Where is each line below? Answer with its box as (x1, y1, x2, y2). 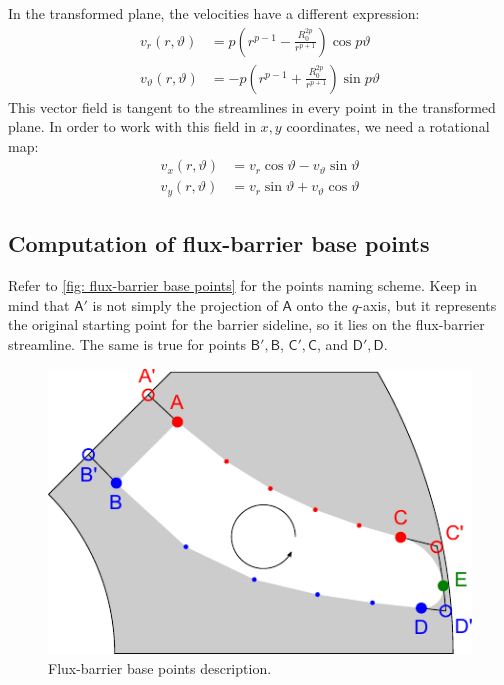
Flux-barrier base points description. (48, 657, 272, 678)
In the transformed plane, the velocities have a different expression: (8, 3, 420, 23)
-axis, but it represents (358, 294, 497, 315)
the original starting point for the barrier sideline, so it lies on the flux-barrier (8, 314, 485, 335)
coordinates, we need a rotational (286, 116, 490, 137)
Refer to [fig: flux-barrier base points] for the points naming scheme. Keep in (8, 275, 477, 296)
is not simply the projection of (92, 294, 278, 315)
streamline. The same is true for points (8, 333, 247, 354)
